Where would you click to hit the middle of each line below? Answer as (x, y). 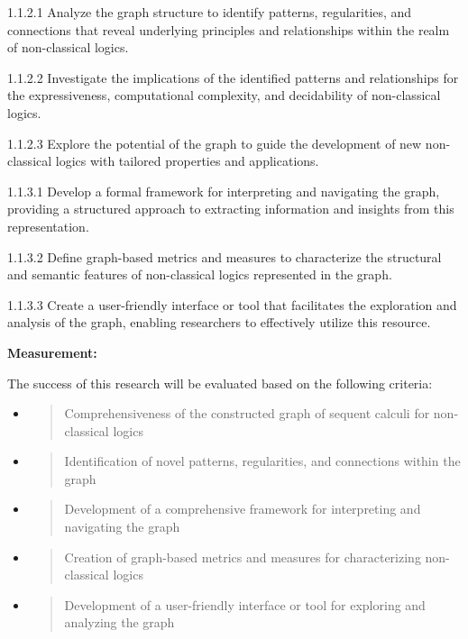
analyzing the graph (119, 622)
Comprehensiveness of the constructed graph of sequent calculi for (247, 413)
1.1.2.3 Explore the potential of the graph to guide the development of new (215, 143)
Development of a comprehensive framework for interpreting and (243, 509)
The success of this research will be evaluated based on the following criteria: (220, 383)
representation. (48, 226)
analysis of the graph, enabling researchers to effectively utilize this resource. (219, 322)
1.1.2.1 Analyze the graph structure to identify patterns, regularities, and (210, 12)
